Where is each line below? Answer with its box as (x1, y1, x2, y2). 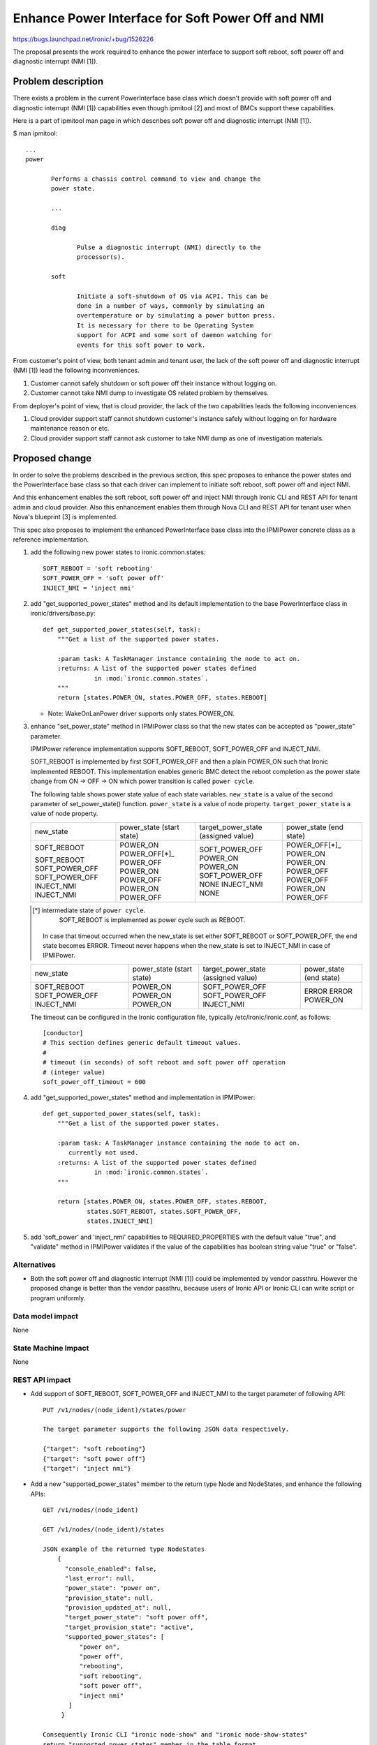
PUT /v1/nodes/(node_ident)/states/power (43, 1406, 186, 1413)
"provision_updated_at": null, (64, 1604, 172, 1612)
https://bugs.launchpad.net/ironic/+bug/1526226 (13, 35, 154, 43)
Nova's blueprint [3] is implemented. (13, 513, 118, 521)
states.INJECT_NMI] (87, 1217, 154, 1225)
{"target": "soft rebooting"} (43, 1445, 147, 1453)
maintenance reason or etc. (30, 424, 110, 433)
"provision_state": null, (64, 1594, 154, 1602)
